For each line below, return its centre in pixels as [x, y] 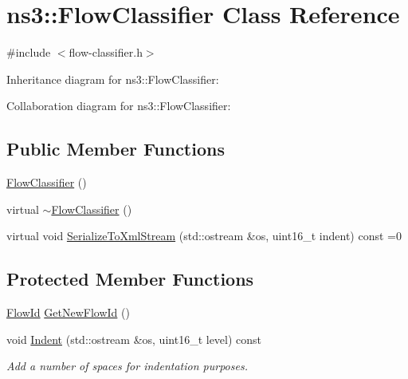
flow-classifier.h [106, 52]
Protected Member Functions [130, 279]
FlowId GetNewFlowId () [68, 312]
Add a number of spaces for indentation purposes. [127, 366]
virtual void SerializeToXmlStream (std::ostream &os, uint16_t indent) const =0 [204, 236]
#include [29, 52]
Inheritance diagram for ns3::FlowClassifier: [113, 79]
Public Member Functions [116, 149]
